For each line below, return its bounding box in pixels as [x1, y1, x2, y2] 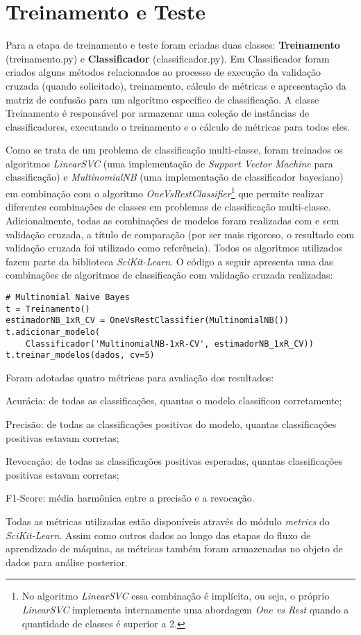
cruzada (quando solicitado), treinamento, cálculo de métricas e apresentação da [6, 78, 346, 92]
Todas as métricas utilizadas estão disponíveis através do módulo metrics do [6, 513, 330, 528]
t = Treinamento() [6, 304, 90, 314]
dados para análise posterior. [6, 554, 128, 569]
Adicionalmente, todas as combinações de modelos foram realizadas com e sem [6, 213, 339, 227]
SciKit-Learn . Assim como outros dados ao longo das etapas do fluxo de [6, 527, 311, 542]
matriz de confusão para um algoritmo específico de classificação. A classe [6, 92, 319, 106]
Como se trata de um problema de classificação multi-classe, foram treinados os [6, 142, 343, 157]
